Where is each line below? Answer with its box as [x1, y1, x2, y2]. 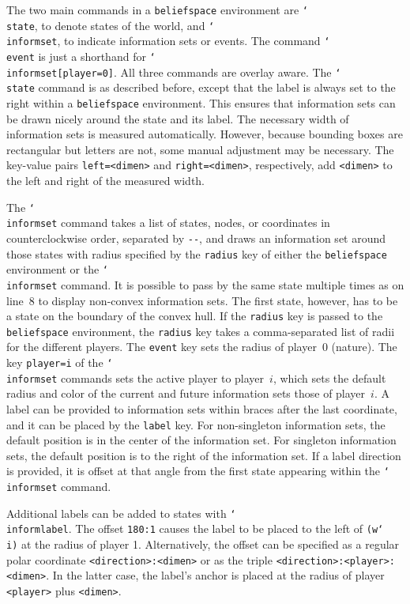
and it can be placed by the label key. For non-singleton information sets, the [6, 416, 386, 432]
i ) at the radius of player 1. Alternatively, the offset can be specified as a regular [6, 536, 400, 553]
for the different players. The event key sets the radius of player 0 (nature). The [6, 338, 397, 355]
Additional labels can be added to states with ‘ [6, 504, 236, 521]
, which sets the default [273, 369, 386, 386]
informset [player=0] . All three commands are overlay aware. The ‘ [6, 63, 341, 80]
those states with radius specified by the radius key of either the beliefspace [6, 245, 387, 262]
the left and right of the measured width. [6, 172, 205, 189]
